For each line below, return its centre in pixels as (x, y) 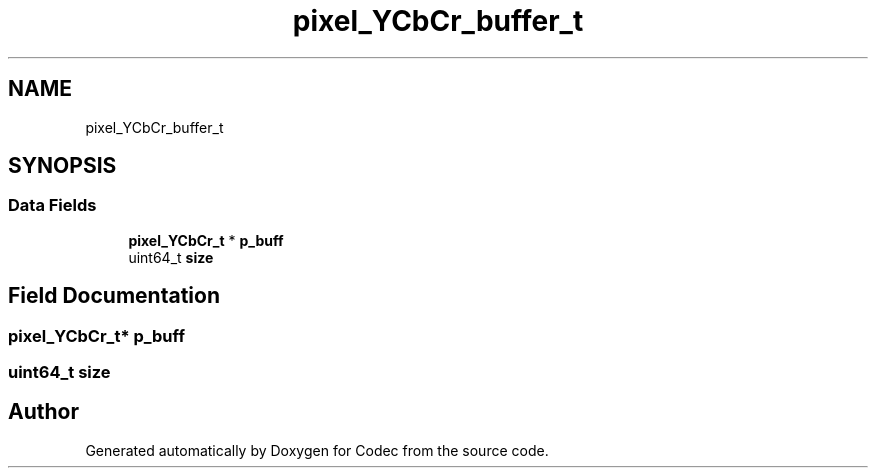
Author (43, 412)
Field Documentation (114, 296)
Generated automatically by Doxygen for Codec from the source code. (317, 450)
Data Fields (52, 205)
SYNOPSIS (62, 166)
